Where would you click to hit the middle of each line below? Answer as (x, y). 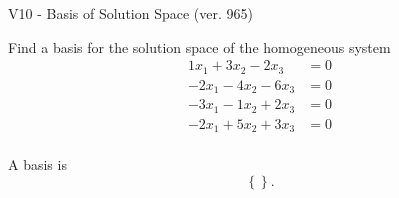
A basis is (37, 164)
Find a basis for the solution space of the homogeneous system (199, 46)
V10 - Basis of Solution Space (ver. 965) (130, 13)
